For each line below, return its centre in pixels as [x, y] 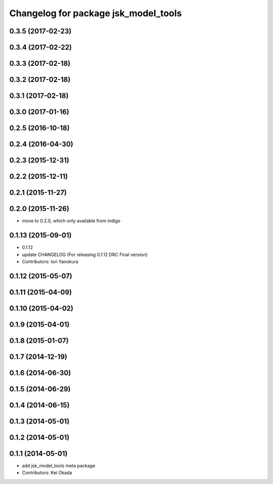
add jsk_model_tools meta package [59, 466]
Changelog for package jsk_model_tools [96, 13]
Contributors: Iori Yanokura [50, 261]
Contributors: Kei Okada [47, 473]
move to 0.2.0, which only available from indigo [71, 221]
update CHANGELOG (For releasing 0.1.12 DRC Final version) [85, 254]
